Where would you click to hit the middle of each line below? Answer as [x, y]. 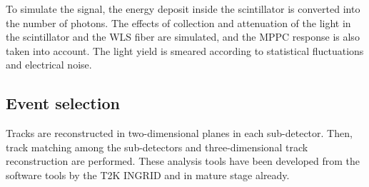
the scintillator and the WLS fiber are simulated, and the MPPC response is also [183, 37]
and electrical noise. [49, 65]
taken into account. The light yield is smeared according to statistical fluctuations [185, 50]
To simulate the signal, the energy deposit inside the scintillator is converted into [183, 9]
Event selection [63, 103]
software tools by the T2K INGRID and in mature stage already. [148, 175]
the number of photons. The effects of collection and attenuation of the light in [178, 22]
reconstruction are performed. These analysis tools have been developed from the [183, 161]
